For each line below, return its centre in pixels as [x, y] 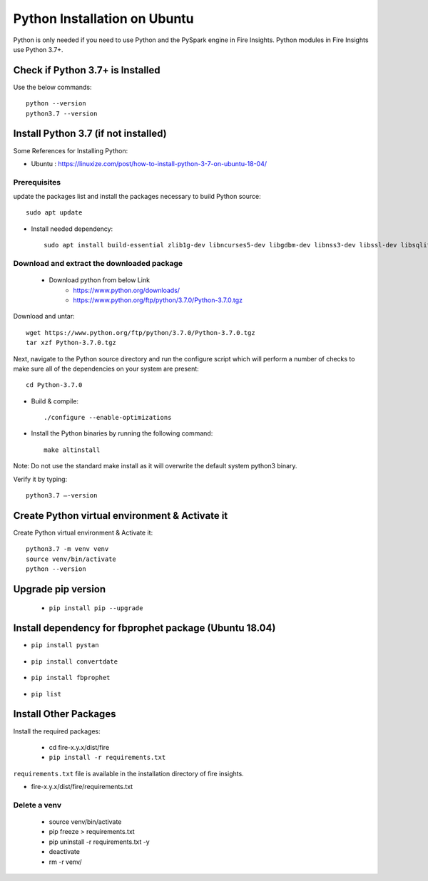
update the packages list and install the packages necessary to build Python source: [137, 197]
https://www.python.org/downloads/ [127, 290]
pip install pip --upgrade [96, 608]
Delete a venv [37, 805]
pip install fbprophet [71, 678]
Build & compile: [55, 401]
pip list [46, 694]
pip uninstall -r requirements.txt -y [99, 842]
